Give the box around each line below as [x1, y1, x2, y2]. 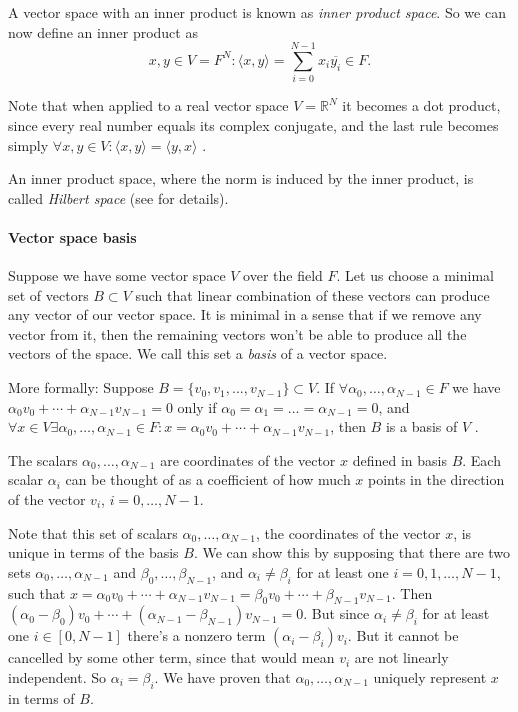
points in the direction [368, 469, 505, 490]
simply [8, 134, 49, 155]
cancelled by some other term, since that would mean [8, 647, 335, 668]
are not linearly [354, 647, 449, 668]
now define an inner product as [8, 21, 198, 42]
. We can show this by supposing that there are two [193, 542, 511, 563]
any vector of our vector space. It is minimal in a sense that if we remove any [8, 304, 482, 325]
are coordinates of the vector [160, 449, 336, 470]
